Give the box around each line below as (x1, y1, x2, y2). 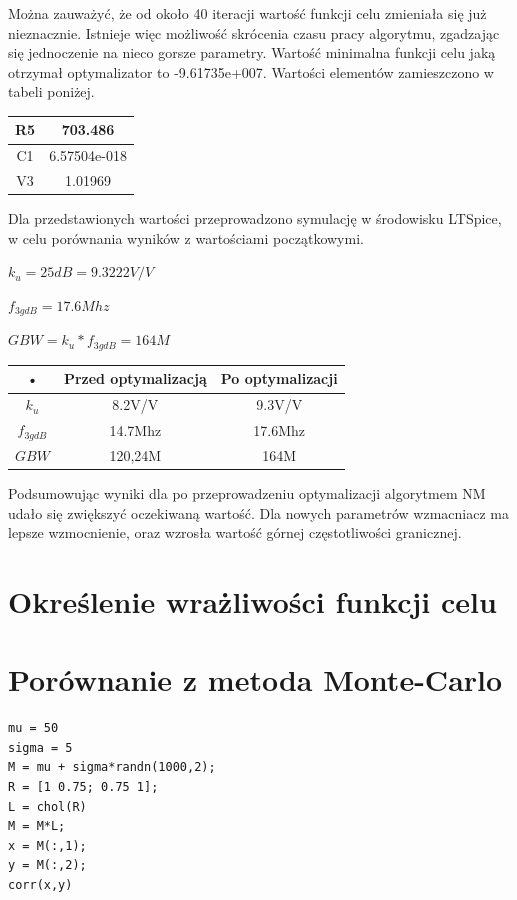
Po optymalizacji (220, 368, 338, 389)
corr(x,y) (8, 877, 73, 892)
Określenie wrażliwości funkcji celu (8, 580, 497, 621)
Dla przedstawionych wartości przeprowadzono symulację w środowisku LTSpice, (8, 208, 502, 229)
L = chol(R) (8, 799, 87, 814)
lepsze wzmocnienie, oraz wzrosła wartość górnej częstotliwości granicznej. (8, 522, 462, 543)
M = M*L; (8, 819, 66, 834)
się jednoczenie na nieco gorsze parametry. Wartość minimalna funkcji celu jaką (8, 42, 496, 63)
